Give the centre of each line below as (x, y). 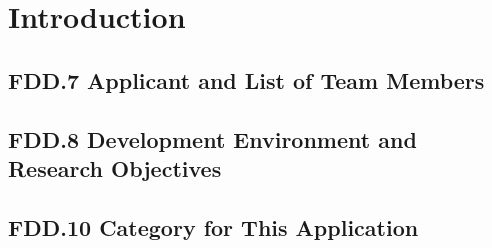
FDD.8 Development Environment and (212, 138)
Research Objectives (115, 167)
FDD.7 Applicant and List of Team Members (246, 79)
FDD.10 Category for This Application (213, 226)
